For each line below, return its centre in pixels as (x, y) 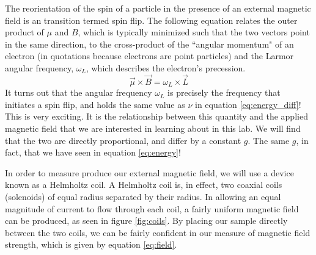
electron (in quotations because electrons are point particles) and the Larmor (149, 56)
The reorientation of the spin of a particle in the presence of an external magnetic (158, 8)
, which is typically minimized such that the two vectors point (194, 32)
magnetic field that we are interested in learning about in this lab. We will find (153, 128)
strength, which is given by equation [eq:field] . (91, 244)
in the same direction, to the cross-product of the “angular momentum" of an (149, 44)
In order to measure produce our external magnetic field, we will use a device (149, 172)
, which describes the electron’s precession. (166, 67)
